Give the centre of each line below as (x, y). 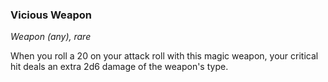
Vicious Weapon (51, 15)
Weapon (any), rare (51, 37)
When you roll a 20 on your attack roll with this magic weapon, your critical (164, 56)
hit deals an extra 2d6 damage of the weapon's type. (119, 67)
